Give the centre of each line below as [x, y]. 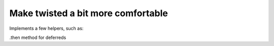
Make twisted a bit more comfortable [89, 13]
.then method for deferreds [38, 37]
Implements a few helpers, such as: [46, 28]
